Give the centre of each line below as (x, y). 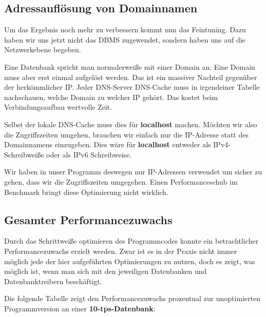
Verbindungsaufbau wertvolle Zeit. (58, 107)
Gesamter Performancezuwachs (88, 219)
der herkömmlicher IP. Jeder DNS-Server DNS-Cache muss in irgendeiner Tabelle (132, 87)
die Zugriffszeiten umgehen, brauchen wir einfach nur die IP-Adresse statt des (126, 134)
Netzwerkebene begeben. (43, 49)
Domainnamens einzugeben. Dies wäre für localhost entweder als (108, 144)
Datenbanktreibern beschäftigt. (53, 281)
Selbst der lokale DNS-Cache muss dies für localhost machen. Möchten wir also (131, 124)
